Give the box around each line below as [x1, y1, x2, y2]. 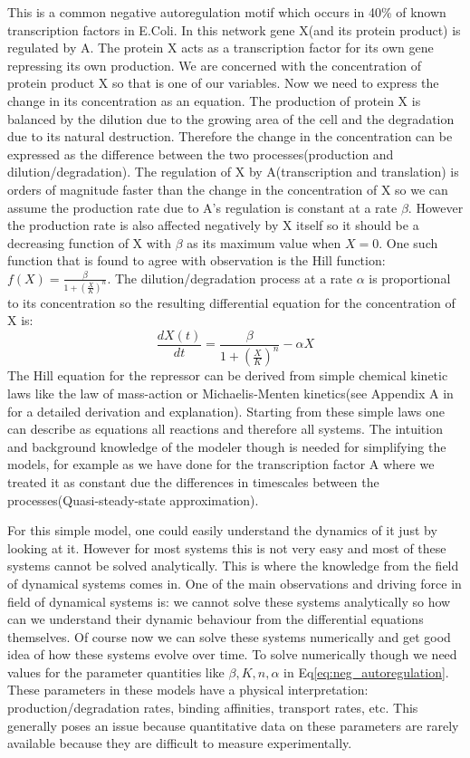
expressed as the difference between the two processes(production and [7, 144, 394, 163]
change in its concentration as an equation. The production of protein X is [7, 91, 421, 110]
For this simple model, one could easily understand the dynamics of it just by [7, 521, 437, 540]
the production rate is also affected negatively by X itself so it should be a [7, 216, 419, 235]
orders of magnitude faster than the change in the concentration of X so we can [7, 179, 448, 198]
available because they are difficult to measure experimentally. [7, 734, 352, 753]
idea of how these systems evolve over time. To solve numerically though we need [7, 645, 457, 664]
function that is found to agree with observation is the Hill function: [7, 251, 386, 270]
